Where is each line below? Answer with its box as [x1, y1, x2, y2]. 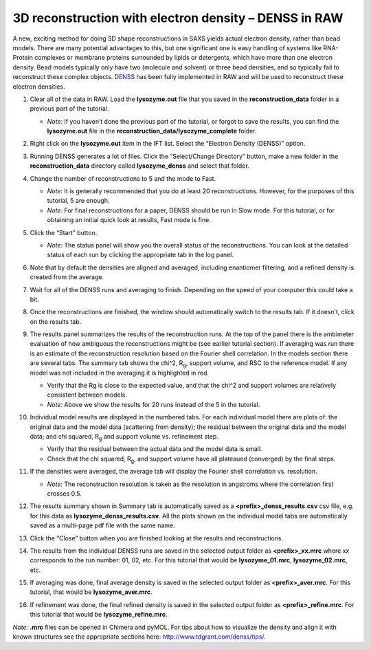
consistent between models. [47, 390, 127, 399]
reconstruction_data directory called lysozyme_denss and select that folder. [30, 162, 250, 170]
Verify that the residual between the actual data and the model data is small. [47, 445, 262, 453]
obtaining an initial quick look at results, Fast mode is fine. [47, 216, 211, 224]
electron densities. [12, 82, 65, 91]
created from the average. [30, 273, 104, 281]
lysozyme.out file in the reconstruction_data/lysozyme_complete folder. [47, 127, 257, 135]
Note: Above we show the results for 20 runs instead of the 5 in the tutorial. [47, 400, 260, 408]
